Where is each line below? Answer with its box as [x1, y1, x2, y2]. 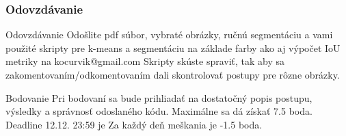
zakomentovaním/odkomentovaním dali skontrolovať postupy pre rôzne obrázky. [5, 68, 340, 81]
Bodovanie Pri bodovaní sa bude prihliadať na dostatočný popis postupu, [5, 90, 312, 105]
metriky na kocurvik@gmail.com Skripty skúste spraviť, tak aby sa [5, 54, 285, 68]
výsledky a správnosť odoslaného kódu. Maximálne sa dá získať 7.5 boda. [5, 104, 312, 118]
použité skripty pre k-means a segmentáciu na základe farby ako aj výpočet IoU [5, 40, 341, 55]
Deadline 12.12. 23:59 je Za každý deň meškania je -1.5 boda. [5, 117, 263, 131]
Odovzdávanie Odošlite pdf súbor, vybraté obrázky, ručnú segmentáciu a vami [5, 27, 333, 42]
